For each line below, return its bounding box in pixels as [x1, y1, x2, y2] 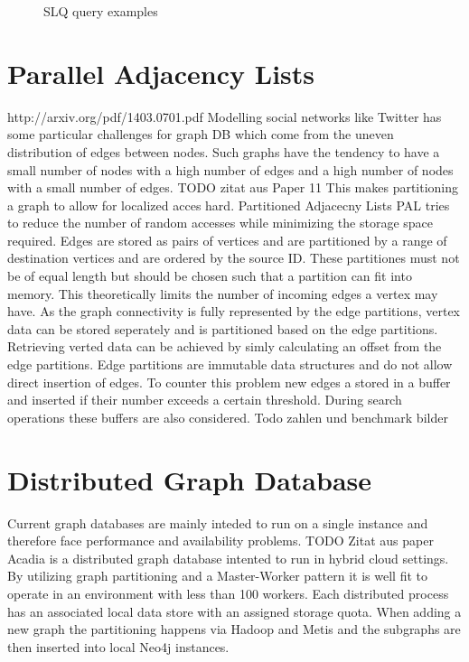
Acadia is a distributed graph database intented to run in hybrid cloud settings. [7, 548, 449, 567]
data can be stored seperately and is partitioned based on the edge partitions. [7, 319, 438, 338]
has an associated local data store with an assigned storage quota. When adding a [7, 601, 462, 620]
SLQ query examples [43, 2, 158, 20]
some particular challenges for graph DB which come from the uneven [7, 125, 394, 144]
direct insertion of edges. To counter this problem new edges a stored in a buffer [7, 372, 451, 391]
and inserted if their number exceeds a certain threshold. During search [7, 390, 402, 409]
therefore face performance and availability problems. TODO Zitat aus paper [7, 531, 434, 550]
